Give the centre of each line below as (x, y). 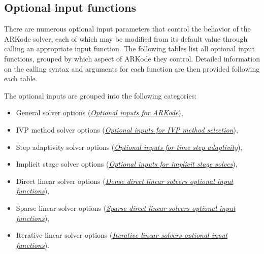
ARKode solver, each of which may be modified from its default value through (126, 38)
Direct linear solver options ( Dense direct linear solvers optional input (125, 181)
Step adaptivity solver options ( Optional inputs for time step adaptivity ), (129, 147)
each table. (21, 78)
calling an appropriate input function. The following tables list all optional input (129, 49)
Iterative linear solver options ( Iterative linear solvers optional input (122, 235)
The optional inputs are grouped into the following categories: (101, 95)
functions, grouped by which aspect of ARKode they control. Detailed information (132, 58)
